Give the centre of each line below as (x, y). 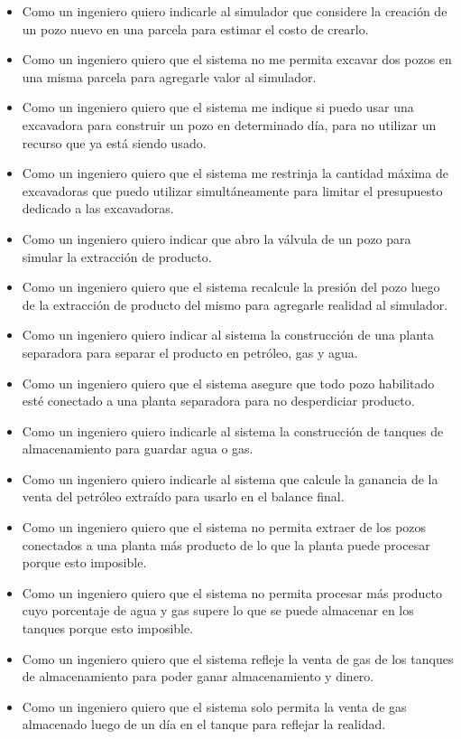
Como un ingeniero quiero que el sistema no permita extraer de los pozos (224, 527)
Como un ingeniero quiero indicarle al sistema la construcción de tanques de (233, 430)
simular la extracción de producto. (117, 256)
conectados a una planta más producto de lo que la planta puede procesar (226, 544)
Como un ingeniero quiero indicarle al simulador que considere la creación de (235, 11)
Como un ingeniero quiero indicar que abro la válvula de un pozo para (217, 238)
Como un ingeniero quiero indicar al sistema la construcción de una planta (228, 335)
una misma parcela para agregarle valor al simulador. (169, 76)
